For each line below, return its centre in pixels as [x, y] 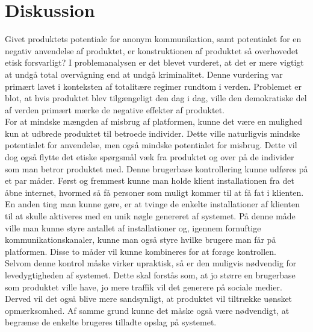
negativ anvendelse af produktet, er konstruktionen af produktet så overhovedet [152, 50]
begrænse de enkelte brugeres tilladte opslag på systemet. [111, 322]
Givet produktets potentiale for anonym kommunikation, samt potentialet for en [153, 39]
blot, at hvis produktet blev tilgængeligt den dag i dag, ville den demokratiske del [156, 98]
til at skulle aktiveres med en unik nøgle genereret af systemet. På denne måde [150, 216]
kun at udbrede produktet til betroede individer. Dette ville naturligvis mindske [153, 133]
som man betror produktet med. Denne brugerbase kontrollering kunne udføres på [156, 168]
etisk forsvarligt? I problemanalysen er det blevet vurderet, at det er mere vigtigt [154, 62]
